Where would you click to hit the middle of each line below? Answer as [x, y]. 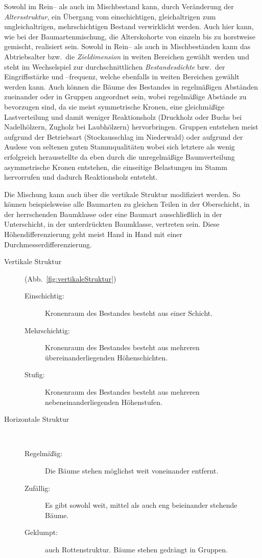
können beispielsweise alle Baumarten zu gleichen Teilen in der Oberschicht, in [127, 204]
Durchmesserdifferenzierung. [48, 244]
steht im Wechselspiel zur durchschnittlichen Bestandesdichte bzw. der [115, 66]
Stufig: [35, 374]
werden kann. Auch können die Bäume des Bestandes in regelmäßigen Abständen [131, 86]
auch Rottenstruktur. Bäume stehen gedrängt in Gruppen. [136, 549]
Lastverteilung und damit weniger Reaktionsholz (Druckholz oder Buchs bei [123, 116]
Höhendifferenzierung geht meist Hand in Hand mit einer [93, 234]
